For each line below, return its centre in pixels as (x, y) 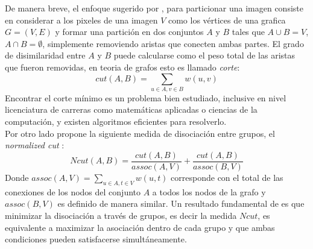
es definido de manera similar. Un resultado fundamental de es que (181, 203)
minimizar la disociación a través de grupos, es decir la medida (121, 215)
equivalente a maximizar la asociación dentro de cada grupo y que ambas (140, 227)
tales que (248, 32)
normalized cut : (35, 145)
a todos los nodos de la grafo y (209, 191)
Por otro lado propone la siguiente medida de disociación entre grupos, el (140, 133)
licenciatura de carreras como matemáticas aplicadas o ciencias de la (131, 109)
